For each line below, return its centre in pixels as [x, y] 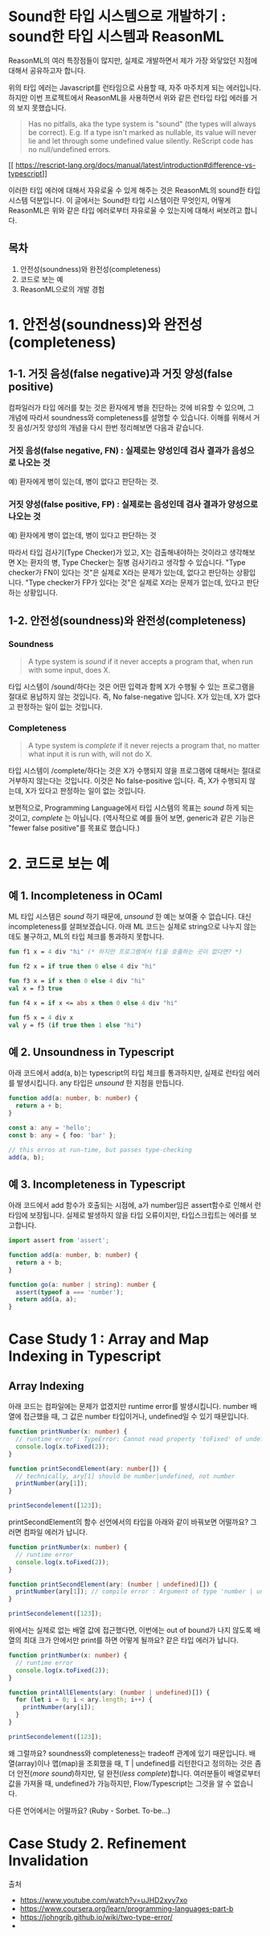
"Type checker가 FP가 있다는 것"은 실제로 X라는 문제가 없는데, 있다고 [135, 583]
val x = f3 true [35, 988]
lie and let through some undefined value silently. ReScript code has [141, 141]
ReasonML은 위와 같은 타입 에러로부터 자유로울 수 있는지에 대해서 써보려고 [125, 210]
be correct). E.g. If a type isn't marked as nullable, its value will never [142, 132]
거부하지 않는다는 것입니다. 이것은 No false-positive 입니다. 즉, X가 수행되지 [128, 781]
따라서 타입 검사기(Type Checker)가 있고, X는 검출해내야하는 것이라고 [118, 553]
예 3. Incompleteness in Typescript [97, 1184]
